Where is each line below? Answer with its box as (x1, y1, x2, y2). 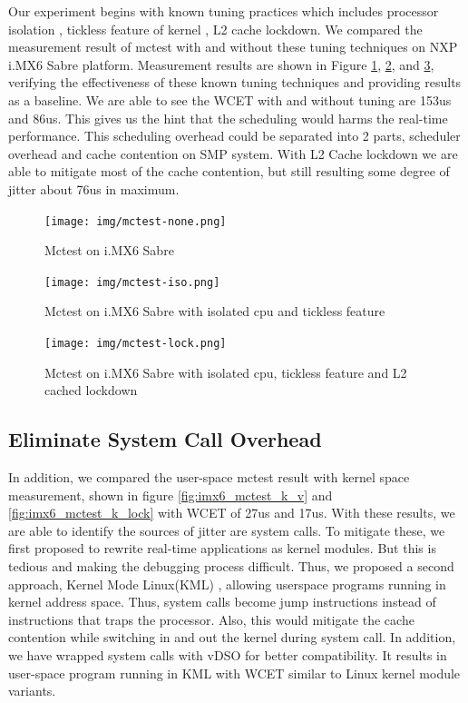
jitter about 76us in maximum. (8, 179, 180, 198)
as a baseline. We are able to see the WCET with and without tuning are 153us (8, 90, 452, 109)
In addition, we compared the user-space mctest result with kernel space (8, 468, 410, 487)
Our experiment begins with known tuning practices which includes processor (8, 2, 439, 20)
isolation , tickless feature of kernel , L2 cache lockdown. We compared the (8, 19, 423, 38)
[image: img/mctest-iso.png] (44, 275, 220, 289)
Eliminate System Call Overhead (8, 425, 322, 453)
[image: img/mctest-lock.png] (44, 337, 227, 351)
